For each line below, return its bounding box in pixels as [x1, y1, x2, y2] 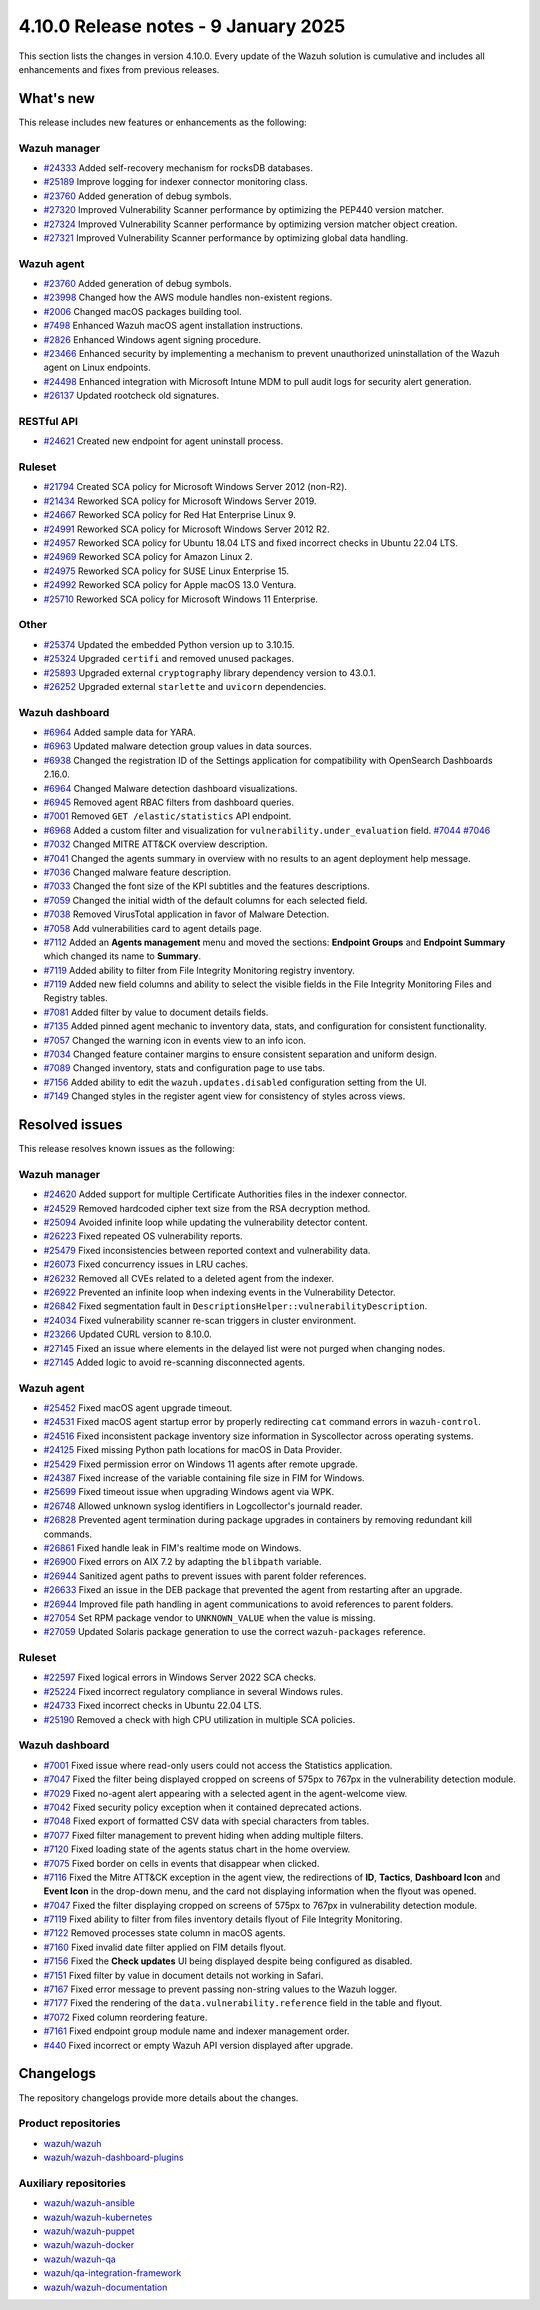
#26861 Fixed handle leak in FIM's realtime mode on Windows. [43, 1542, 302, 1554]
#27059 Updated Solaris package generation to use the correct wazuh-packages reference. [43, 1626, 426, 1638]
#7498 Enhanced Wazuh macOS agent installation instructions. [43, 320, 304, 332]
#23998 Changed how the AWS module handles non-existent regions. [43, 291, 333, 304]
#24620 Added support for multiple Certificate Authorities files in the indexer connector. [43, 1188, 408, 1200]
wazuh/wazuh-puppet [43, 2225, 135, 2237]
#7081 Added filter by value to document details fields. [43, 1006, 269, 1018]
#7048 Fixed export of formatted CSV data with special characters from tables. [43, 1815, 370, 1827]
